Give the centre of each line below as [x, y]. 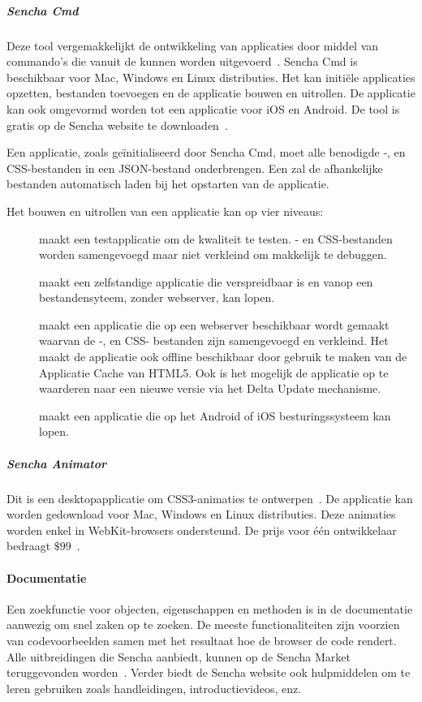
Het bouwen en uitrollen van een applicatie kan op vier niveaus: [165, 211]
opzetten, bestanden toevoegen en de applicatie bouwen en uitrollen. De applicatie [211, 93]
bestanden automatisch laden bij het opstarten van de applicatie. [168, 184]
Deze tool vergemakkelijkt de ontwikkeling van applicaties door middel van [193, 45]
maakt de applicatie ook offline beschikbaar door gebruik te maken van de [223, 357]
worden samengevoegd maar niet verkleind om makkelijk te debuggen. [213, 254]
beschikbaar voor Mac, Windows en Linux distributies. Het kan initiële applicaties [211, 77]
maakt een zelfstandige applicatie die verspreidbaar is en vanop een [206, 281]
